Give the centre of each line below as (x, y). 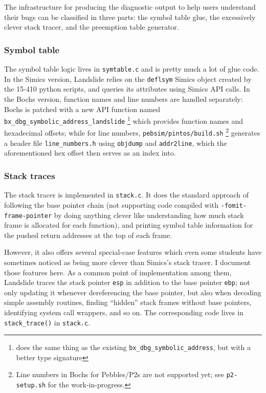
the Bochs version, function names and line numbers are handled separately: (124, 99)
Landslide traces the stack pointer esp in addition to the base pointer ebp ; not (127, 282)
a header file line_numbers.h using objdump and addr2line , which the (116, 143)
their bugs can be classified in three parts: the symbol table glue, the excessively (130, 17)
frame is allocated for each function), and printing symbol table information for (129, 225)
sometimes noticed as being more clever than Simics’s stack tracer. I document (127, 262)
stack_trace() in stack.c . (47, 322)
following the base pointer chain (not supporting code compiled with (112, 204)
